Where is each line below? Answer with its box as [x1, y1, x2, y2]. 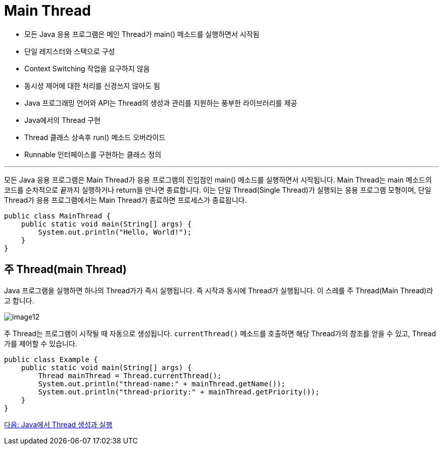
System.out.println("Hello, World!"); [38, 228, 192, 236]
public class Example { [4, 355, 98, 364]
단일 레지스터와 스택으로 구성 [24, 47, 115, 56]
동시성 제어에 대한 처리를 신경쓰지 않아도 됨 [24, 81, 160, 90]
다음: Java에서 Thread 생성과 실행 [4, 420, 113, 429]
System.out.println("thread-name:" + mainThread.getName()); [38, 379, 286, 388]
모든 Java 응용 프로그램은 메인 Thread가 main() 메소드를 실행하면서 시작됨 [24, 29, 259, 38]
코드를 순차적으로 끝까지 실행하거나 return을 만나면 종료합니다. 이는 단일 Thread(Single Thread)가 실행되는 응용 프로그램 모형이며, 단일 [4, 185, 431, 194]
